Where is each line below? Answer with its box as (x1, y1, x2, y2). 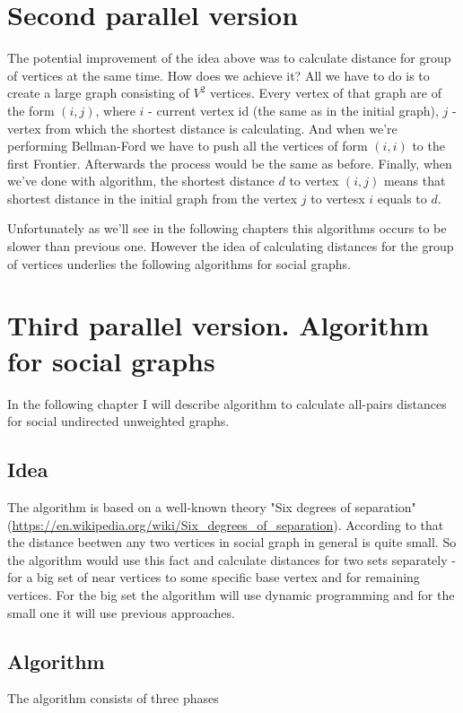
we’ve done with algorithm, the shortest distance (7, 171, 275, 190)
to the (412, 136, 445, 155)
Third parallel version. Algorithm (7, 307, 430, 343)
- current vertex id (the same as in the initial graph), (148, 100, 439, 119)
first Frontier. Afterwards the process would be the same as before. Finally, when (7, 153, 452, 172)
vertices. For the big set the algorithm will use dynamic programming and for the (7, 585, 455, 604)
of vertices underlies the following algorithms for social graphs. (7, 254, 351, 273)
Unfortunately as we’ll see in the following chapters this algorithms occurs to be (7, 219, 447, 238)
